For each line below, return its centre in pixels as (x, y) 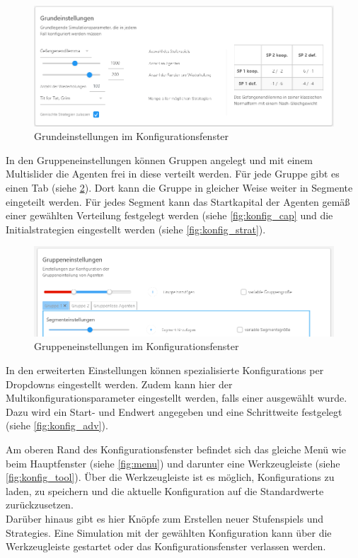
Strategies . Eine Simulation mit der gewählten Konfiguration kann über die (169, 532)
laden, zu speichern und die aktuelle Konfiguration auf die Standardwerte (165, 490)
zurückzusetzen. (40, 505)
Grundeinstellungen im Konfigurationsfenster (132, 136)
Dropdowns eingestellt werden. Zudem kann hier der (119, 384)
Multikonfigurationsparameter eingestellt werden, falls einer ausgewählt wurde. (177, 398)
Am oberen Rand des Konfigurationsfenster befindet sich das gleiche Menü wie (176, 449)
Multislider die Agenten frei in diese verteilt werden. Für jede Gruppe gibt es (173, 174)
